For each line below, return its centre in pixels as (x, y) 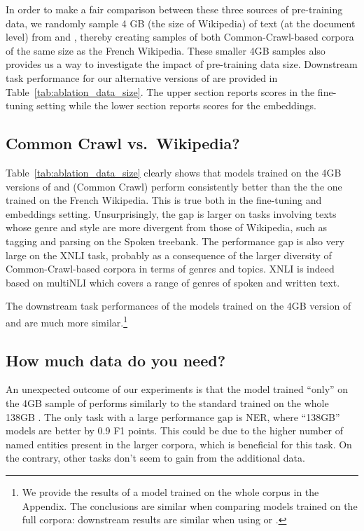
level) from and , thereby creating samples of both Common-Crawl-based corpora (180, 37)
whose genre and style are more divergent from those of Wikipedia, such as (167, 227)
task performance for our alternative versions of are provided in (142, 77)
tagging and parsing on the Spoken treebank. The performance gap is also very (175, 241)
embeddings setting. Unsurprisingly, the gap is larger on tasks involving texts (171, 213)
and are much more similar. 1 (67, 321)
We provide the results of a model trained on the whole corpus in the (170, 491)
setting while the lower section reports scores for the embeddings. (176, 105)
